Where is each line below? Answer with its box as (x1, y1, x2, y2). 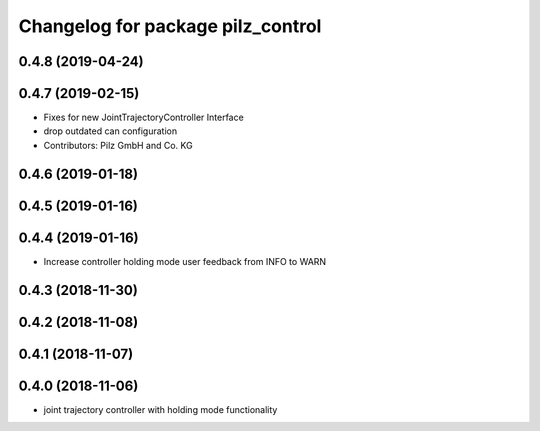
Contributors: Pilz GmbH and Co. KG (43, 139, 194, 151)
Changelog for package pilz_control (18, 15, 322, 37)
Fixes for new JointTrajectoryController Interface (43, 111, 244, 124)
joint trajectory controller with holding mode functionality (43, 403, 278, 415)
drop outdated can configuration (43, 125, 178, 137)
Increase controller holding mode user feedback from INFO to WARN (43, 255, 327, 267)
